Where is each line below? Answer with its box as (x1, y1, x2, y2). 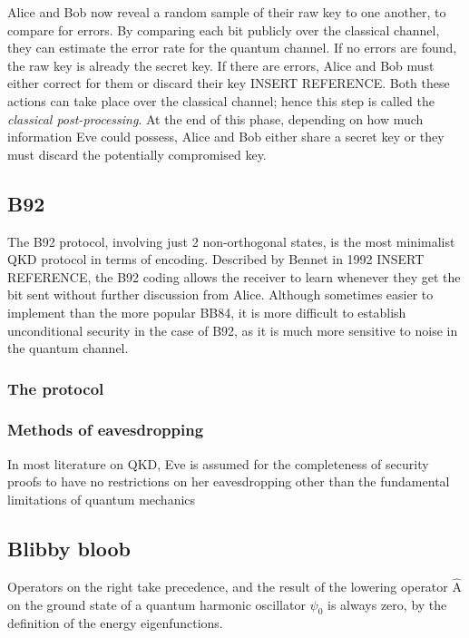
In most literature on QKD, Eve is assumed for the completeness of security (7, 454, 429, 473)
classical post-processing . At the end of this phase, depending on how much (7, 109, 424, 128)
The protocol (7, 377, 104, 399)
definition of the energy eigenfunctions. (7, 613, 223, 633)
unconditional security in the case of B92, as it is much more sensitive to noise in (7, 320, 458, 339)
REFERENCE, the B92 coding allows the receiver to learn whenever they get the (7, 267, 461, 286)
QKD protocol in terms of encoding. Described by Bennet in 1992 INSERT (7, 250, 425, 269)
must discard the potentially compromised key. (7, 144, 267, 163)
